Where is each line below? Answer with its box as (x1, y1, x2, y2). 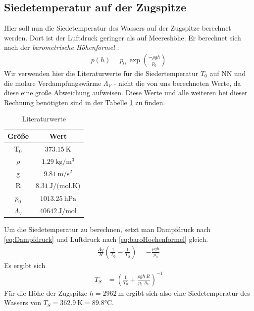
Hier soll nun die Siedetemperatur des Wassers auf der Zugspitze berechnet (4, 23, 231, 33)
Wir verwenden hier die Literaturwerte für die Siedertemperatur (4, 68, 199, 78)
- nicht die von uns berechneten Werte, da (113, 78, 241, 88)
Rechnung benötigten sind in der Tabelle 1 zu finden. (4, 97, 165, 107)
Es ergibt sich (4, 260, 46, 270)
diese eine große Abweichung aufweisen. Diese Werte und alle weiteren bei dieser (4, 87, 248, 98)
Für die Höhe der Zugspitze (4, 287, 88, 298)
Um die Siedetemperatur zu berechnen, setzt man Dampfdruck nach (4, 224, 210, 234)
